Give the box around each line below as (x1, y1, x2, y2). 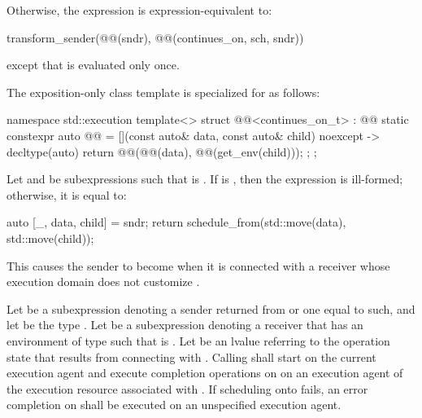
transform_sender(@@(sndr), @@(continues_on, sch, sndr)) (7, 29, 304, 46)
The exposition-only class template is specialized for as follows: (7, 83, 320, 100)
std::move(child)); (7, 229, 94, 246)
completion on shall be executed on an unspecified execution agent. (7, 396, 342, 413)
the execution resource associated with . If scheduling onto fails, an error (7, 380, 368, 397)
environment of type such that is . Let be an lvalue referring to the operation (7, 332, 390, 349)
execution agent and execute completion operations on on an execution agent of (7, 364, 403, 381)
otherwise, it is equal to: (7, 186, 127, 203)
